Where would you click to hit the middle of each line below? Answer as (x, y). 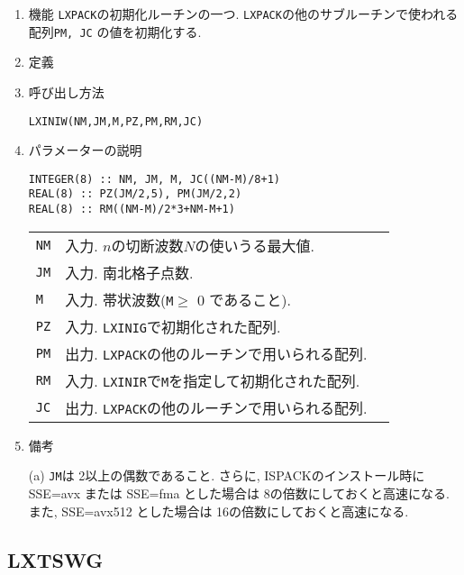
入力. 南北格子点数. (129, 272)
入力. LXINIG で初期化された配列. (173, 326)
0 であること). (244, 299)
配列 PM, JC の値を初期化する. (115, 31)
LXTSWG (55, 559)
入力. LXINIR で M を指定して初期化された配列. (213, 380)
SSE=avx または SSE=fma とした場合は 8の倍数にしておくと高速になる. (239, 493)
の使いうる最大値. (255, 245)
